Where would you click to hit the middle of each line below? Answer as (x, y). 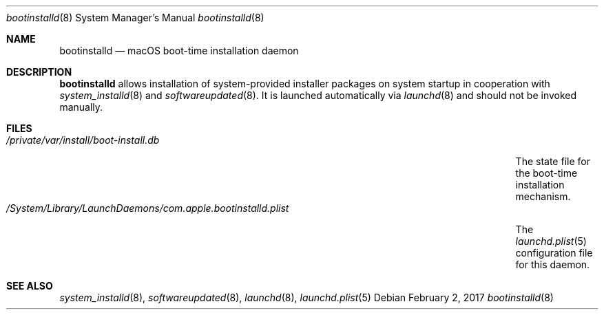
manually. (81, 107)
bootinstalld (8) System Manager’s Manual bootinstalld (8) (135, 18)
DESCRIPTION (39, 72)
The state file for (553, 161)
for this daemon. (553, 264)
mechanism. (543, 196)
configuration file (554, 253)
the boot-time (546, 173)
